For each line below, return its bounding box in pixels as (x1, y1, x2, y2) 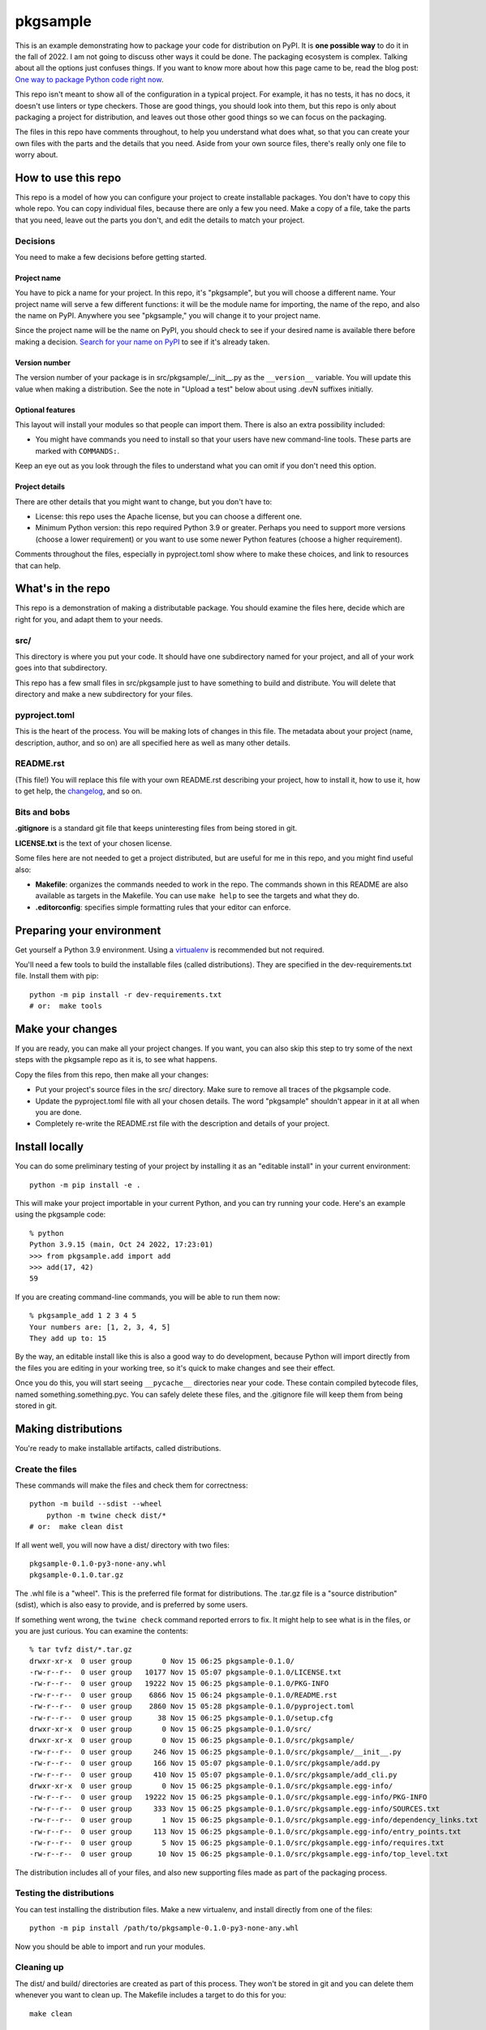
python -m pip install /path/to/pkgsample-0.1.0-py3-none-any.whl (29, 1924, 299, 1933)
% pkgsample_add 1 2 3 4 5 (29, 1311, 137, 1320)
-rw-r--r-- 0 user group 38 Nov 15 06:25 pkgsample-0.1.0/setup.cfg (29, 1713, 333, 1722)
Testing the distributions (15, 1888, 114, 1899)
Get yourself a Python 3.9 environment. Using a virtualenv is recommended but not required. (15, 944, 325, 954)
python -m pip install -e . (29, 1180, 141, 1190)
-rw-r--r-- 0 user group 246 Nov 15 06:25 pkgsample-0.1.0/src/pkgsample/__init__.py (29, 1747, 402, 1756)
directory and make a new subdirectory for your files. (15, 689, 193, 699)
